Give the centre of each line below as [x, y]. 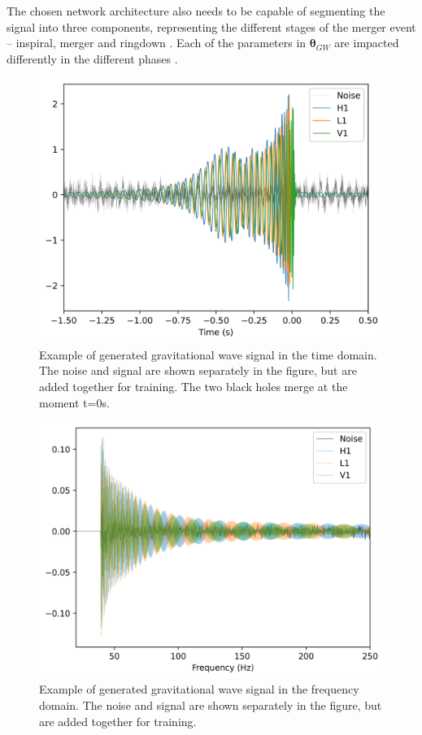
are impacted [367, 43]
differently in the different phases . [92, 58]
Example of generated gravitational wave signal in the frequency [199, 689]
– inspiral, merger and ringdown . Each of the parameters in [157, 43]
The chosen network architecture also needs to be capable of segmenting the [196, 11]
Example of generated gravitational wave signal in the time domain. [208, 354]
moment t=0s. [74, 402]
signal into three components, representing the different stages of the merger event [211, 26]
